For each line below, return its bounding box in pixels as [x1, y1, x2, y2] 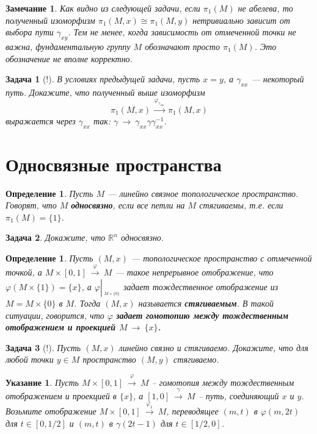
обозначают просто [145, 40, 220, 52]
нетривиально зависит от [192, 13, 290, 26]
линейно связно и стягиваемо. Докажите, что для [118, 341, 308, 354]
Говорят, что [5, 199, 57, 212]
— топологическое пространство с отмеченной [131, 252, 312, 264]
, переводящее [166, 405, 219, 418]
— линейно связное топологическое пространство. [107, 187, 299, 199]
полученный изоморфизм [5, 13, 95, 26]
